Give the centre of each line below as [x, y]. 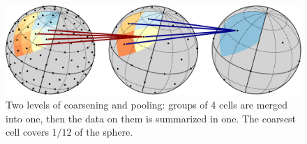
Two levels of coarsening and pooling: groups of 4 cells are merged [147, 104]
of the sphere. [104, 132]
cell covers [27, 132]
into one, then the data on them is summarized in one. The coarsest [151, 118]
